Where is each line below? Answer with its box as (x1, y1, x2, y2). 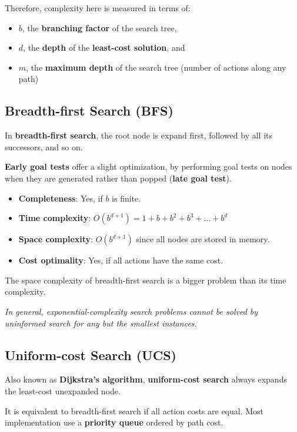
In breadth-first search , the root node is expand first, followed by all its (5, 129, 272, 141)
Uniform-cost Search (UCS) (5, 345, 176, 364)
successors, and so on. (5, 140, 83, 153)
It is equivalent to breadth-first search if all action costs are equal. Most (5, 404, 264, 417)
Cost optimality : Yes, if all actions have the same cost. (18, 254, 223, 266)
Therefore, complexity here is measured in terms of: (5, 2, 191, 14)
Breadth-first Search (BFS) (5, 101, 173, 120)
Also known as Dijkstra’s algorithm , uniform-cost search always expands (5, 373, 287, 385)
